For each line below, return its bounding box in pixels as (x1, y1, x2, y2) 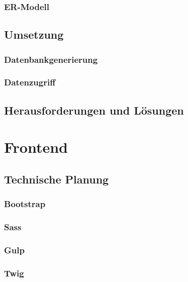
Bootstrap (4, 198, 46, 210)
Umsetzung (4, 27, 64, 42)
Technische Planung (4, 171, 109, 186)
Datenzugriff (4, 76, 56, 88)
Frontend (4, 137, 68, 157)
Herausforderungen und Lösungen (4, 102, 184, 118)
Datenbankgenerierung (4, 53, 98, 65)
